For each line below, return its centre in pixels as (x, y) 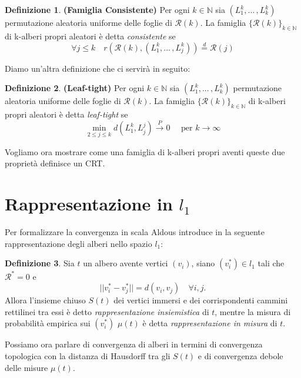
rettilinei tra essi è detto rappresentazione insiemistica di (107, 311)
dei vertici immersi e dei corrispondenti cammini (201, 300)
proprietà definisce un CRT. (55, 163)
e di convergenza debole (240, 355)
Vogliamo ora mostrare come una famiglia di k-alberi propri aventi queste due (145, 151)
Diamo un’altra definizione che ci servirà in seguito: (98, 68)
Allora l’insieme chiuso (45, 300)
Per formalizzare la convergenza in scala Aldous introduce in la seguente (135, 231)
